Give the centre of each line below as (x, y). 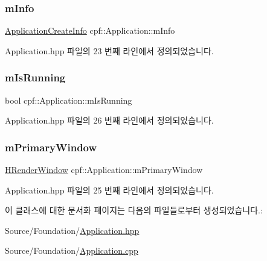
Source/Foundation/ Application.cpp (72, 250)
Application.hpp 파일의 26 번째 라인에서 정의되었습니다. (109, 120)
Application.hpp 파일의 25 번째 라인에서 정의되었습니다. (109, 190)
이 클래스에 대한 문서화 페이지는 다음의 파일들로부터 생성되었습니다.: (134, 210)
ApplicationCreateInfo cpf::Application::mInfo (90, 30)
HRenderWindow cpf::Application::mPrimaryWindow (104, 170)
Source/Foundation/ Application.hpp (72, 230)
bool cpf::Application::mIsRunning (69, 100)
